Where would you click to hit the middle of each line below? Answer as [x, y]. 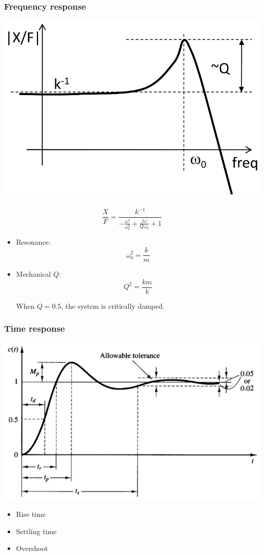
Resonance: [33, 242]
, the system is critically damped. [113, 305]
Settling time [36, 531]
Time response [35, 328]
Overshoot [32, 548]
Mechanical [34, 274]
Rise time [31, 514]
